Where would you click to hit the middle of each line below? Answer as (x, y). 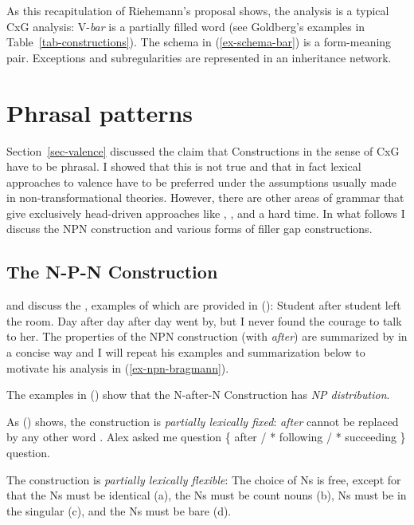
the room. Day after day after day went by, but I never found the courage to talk (204, 320)
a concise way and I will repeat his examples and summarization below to (186, 352)
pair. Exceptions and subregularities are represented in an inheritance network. (199, 57)
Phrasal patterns (100, 112)
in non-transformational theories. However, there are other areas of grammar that (205, 197)
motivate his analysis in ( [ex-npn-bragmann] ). (118, 367)
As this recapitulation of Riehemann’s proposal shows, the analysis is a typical (198, 10)
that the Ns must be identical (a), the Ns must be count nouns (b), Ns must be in (207, 495)
